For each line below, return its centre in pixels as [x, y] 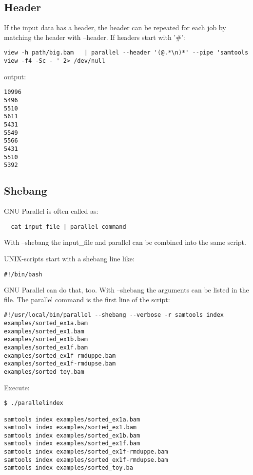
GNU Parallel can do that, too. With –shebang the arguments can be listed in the [126, 290]
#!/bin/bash [23, 274]
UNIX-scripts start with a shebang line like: [69, 258]
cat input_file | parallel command [68, 227]
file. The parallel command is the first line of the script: [87, 299]
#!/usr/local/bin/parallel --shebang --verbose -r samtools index [114, 315]
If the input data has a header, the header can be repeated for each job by [115, 27]
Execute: [17, 387]
